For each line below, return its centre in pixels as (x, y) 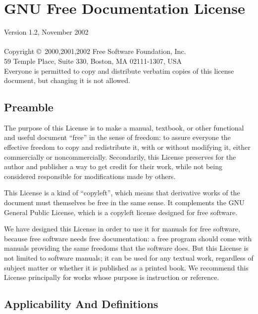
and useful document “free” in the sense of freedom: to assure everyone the (117, 137)
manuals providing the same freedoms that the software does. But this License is (126, 248)
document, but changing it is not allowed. (67, 80)
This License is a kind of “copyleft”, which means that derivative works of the (122, 193)
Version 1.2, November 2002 (46, 32)
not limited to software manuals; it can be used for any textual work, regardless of (129, 258)
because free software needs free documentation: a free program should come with (128, 238)
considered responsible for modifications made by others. (90, 176)
